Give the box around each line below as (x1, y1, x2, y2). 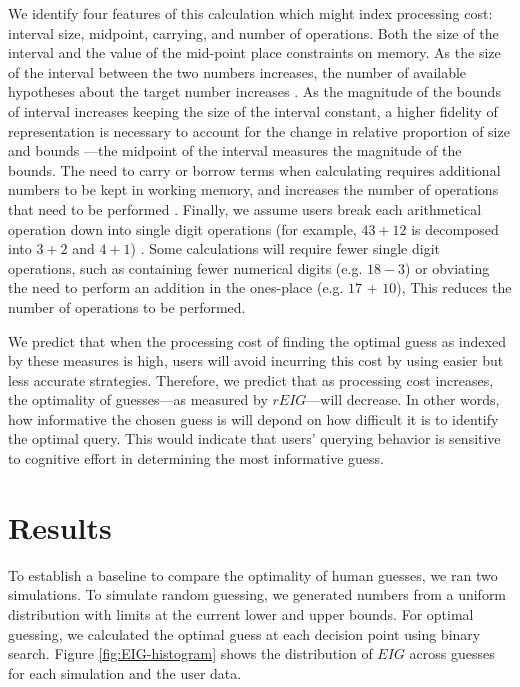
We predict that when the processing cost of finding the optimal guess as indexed (8, 330, 506, 351)
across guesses (409, 643, 495, 664)
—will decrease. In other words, (306, 389, 500, 410)
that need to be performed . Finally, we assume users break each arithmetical (8, 198, 482, 219)
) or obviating (405, 257, 490, 278)
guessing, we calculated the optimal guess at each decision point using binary (8, 623, 481, 644)
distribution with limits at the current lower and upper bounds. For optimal (8, 603, 474, 624)
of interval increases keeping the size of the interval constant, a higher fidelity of (8, 100, 498, 121)
